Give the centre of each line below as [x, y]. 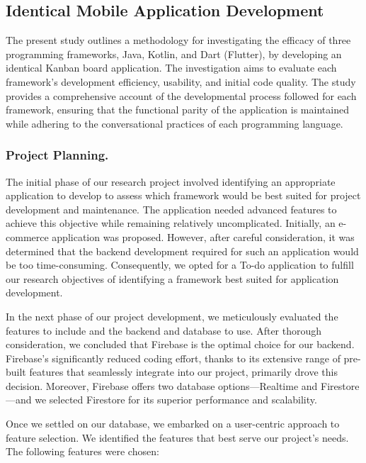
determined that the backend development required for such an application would [182, 251]
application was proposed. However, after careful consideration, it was [203, 236]
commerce [27, 236]
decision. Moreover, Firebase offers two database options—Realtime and [162, 385]
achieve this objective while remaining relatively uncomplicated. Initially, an [171, 223]
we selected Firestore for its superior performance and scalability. [176, 400]
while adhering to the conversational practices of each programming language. [175, 123]
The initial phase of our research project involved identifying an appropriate [171, 181]
